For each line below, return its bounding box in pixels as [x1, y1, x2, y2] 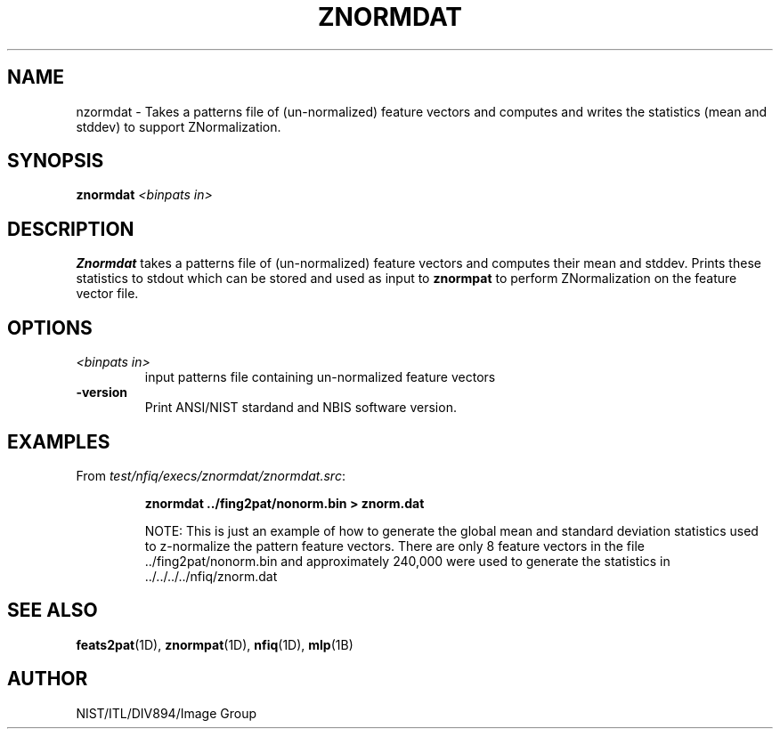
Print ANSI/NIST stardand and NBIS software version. [144, 400, 457, 416]
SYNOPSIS [7, 150, 104, 173]
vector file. [76, 286, 139, 302]
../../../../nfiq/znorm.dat [144, 568, 278, 584]
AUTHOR [7, 667, 88, 691]
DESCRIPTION [7, 217, 134, 240]
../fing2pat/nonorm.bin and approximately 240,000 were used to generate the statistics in [144, 553, 670, 569]
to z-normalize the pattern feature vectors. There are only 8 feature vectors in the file [144, 538, 645, 554]
